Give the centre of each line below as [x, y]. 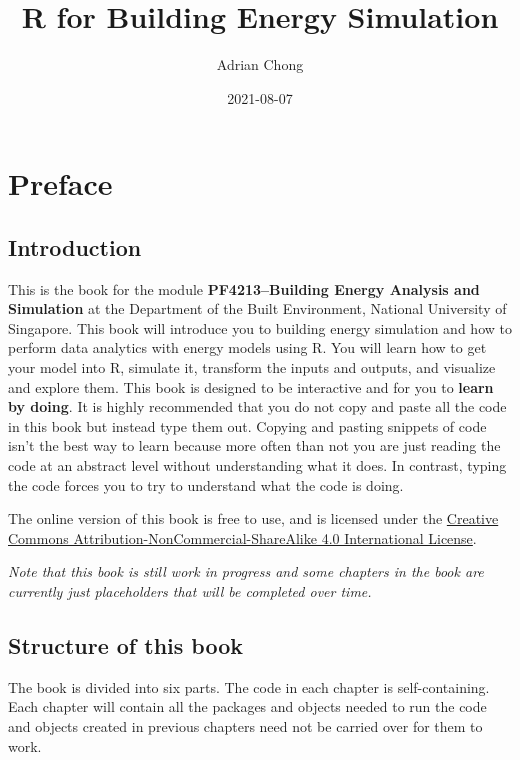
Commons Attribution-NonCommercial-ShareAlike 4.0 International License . [242, 537]
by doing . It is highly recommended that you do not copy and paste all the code [257, 406]
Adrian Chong [260, 64]
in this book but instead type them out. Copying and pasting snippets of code [247, 425]
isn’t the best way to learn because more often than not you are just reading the [254, 445]
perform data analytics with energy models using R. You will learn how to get [247, 347]
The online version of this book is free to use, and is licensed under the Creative [253, 518]
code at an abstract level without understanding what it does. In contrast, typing [257, 465]
